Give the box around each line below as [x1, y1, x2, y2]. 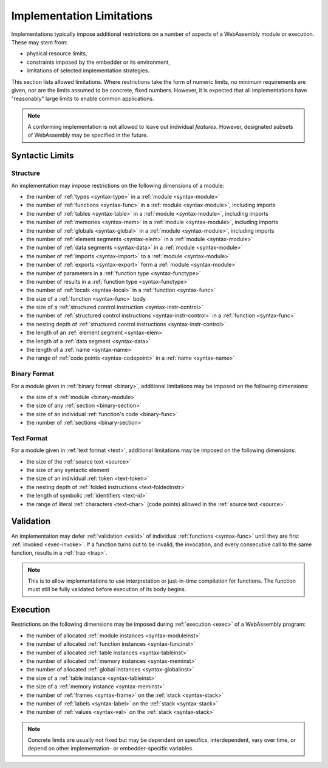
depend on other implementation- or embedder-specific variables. [27, 745, 194, 752]
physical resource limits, [26, 50, 87, 57]
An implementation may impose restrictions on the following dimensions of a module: [11, 182, 225, 189]
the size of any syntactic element [26, 467, 109, 474]
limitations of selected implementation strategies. [26, 67, 150, 74]
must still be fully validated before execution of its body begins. [27, 586, 186, 593]
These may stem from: [11, 38, 68, 46]
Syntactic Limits [11, 151, 74, 161]
